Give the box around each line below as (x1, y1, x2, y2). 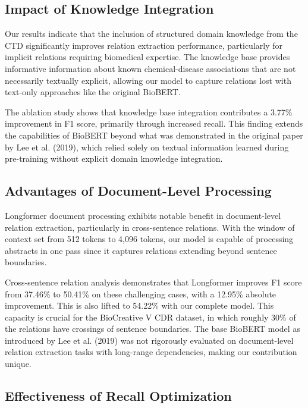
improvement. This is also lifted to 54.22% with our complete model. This (5, 299, 274, 312)
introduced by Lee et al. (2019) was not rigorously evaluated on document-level (5, 334, 294, 346)
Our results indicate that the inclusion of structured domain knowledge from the (5, 27, 298, 40)
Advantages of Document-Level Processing (5, 181, 272, 200)
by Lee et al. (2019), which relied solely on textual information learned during (5, 140, 289, 153)
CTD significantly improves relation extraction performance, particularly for (5, 39, 282, 51)
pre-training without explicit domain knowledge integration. (5, 152, 223, 165)
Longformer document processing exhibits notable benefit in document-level (5, 209, 281, 221)
